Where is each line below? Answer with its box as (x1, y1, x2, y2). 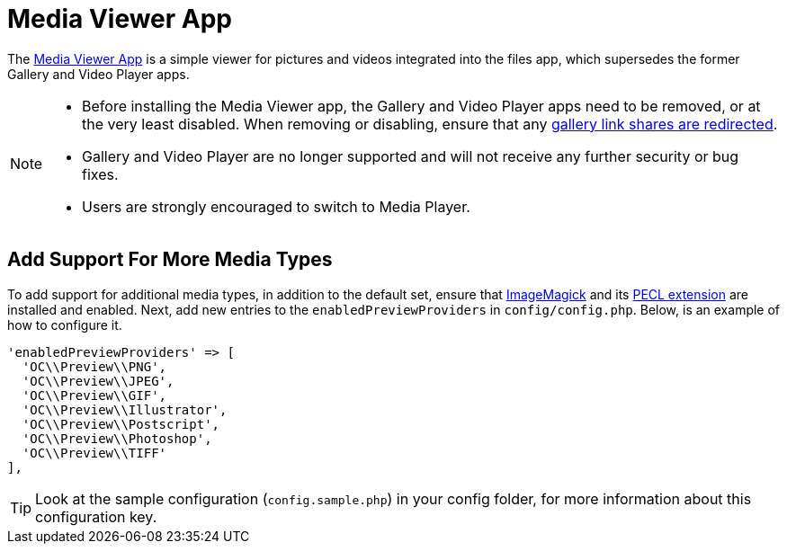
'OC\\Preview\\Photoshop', (22, 431, 212, 446)
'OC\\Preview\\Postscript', (22, 416, 220, 431)
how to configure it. (7, 316, 122, 333)
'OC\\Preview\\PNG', (22, 359, 167, 374)
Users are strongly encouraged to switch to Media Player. (82, 197, 470, 216)
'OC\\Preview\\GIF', (22, 387, 167, 403)
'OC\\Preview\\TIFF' (22, 445, 167, 460)
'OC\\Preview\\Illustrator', (22, 402, 228, 417)
